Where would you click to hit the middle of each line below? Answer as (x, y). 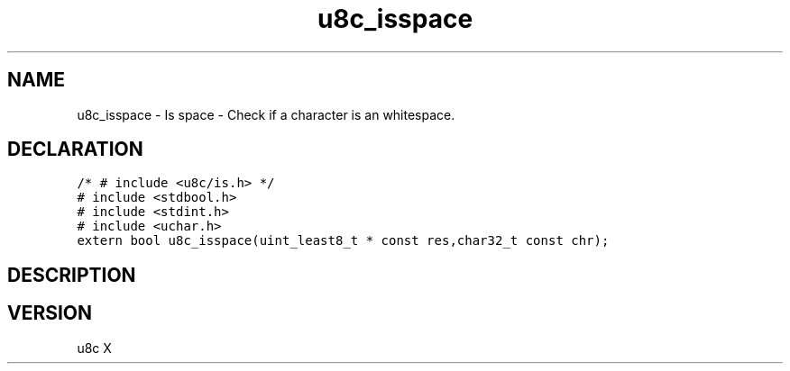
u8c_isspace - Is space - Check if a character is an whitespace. (266, 114)
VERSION (50, 313)
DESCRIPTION (72, 275)
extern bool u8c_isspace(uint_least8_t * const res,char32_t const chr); (343, 241)
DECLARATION (75, 149)
